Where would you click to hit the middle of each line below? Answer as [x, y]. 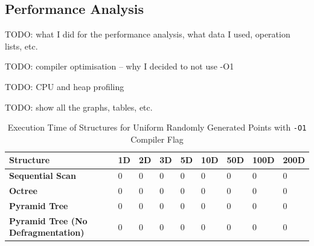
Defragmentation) [47, 232]
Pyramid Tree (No [48, 220]
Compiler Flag [157, 139]
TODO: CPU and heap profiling [65, 86]
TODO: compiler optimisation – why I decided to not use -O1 [120, 66]
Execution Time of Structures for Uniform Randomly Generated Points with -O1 [157, 127]
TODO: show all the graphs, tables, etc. [79, 107]
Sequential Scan [43, 176]
